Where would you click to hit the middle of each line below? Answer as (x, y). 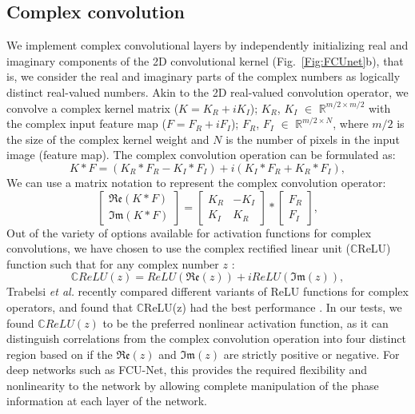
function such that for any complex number (113, 263)
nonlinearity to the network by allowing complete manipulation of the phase (193, 385)
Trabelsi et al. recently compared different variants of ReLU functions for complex (207, 291)
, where (351, 123)
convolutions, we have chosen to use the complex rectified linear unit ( (178, 248)
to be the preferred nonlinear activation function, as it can (245, 322)
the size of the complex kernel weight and (108, 139)
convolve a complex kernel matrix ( (93, 107)
